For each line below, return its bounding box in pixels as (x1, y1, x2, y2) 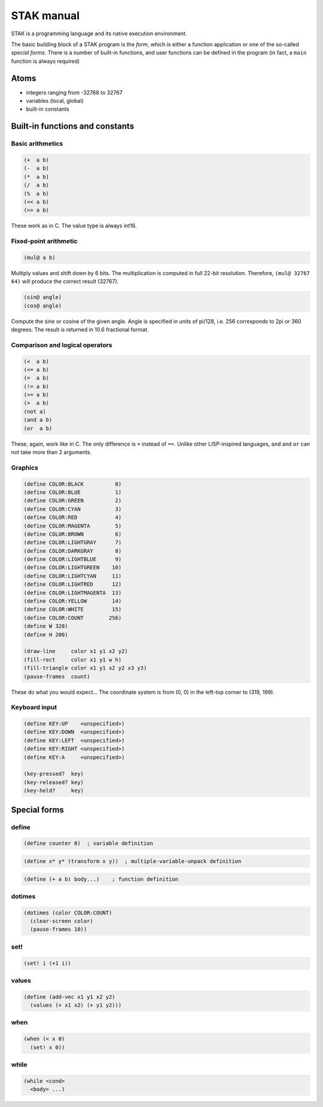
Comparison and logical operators (11, 341, 112, 349)
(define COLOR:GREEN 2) (23, 497, 122, 504)
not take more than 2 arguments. (11, 449, 92, 456)
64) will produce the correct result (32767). (11, 278, 119, 285)
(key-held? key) (23, 787, 84, 794)
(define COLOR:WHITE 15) (23, 606, 122, 613)
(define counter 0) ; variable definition (23, 840, 154, 847)
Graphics (11, 463, 38, 472)
